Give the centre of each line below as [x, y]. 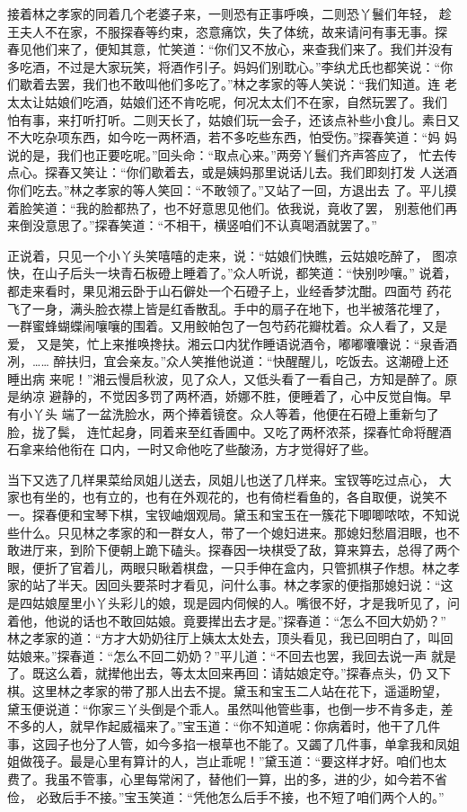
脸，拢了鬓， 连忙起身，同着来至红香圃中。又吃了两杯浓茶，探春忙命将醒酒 [229, 431]
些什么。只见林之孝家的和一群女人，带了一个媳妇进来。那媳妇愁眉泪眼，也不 [233, 532]
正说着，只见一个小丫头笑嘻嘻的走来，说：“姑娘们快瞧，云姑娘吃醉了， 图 [226, 255]
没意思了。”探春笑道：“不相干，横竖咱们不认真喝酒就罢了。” [204, 225]
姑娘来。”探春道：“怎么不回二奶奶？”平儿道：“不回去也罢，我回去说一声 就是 [232, 655]
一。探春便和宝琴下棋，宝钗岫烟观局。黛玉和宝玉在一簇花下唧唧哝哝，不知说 [233, 515]
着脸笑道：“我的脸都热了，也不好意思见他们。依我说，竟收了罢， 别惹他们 [226, 207]
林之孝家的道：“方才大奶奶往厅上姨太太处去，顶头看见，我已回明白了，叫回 [230, 638]
